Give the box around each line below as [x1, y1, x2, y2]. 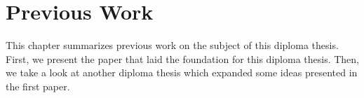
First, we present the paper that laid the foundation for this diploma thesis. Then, [6, 51, 359, 66]
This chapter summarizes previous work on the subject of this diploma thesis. [6, 38, 339, 52]
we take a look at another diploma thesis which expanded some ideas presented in [6, 65, 358, 80]
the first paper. [6, 78, 70, 93]
